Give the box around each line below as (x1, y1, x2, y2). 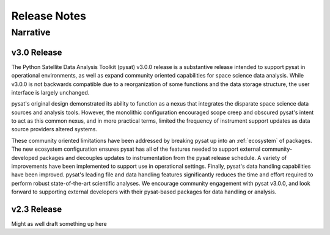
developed (11, 154, 38, 161)
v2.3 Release (11, 204, 62, 214)
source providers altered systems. (11, 126, 98, 133)
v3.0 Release (11, 47, 62, 57)
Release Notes (11, 9, 87, 23)
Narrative (11, 27, 51, 38)
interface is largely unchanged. (11, 89, 90, 96)
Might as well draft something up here (11, 220, 107, 228)
